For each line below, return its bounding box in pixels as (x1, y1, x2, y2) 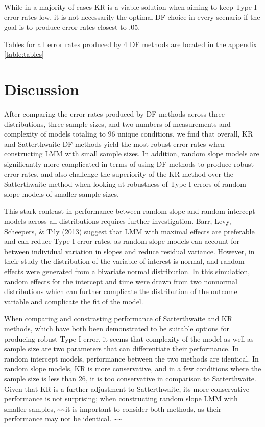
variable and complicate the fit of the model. (4, 296, 143, 306)
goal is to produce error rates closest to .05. (4, 21, 140, 32)
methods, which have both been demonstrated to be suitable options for (4, 323, 230, 333)
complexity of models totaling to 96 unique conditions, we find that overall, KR (4, 128, 253, 139)
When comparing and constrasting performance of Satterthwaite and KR (4, 313, 233, 324)
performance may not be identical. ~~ (4, 413, 122, 424)
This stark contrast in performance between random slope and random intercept (4, 206, 255, 216)
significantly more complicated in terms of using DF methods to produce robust (4, 159, 254, 169)
